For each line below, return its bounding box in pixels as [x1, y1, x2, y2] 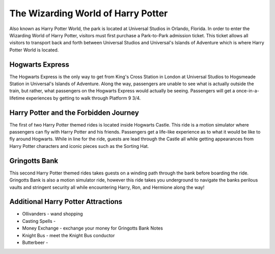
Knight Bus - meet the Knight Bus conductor [22, 232, 115, 238]
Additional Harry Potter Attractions [9, 197, 123, 206]
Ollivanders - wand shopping [22, 211, 84, 217]
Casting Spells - [22, 218, 56, 224]
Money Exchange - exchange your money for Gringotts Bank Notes [22, 225, 163, 232]
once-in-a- [236, 88, 259, 94]
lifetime [9, 95, 25, 101]
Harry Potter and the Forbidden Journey [9, 108, 140, 117]
